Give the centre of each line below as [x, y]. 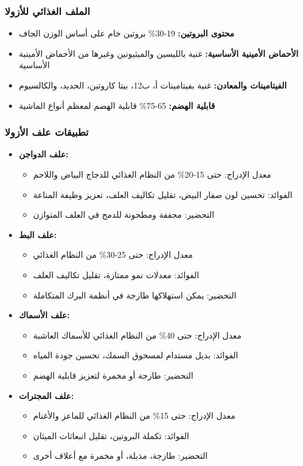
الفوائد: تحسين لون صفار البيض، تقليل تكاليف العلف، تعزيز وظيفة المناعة [163, 194]
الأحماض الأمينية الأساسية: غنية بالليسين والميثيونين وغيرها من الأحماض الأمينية [159, 53]
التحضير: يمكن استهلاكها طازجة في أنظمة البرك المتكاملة [135, 295]
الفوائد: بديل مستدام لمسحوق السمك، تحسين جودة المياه [136, 355]
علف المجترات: [46, 395]
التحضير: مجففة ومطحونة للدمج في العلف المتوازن [124, 214]
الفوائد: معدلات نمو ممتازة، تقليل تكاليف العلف [116, 274]
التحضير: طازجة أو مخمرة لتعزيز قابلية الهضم [113, 375]
